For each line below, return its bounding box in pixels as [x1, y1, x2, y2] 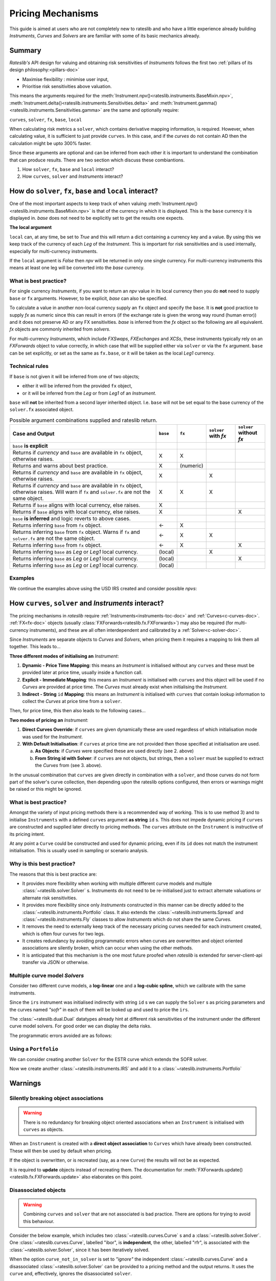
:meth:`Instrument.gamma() [159, 100, 217, 106]
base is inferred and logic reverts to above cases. [12, 515, 131, 522]
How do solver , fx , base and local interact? [9, 187, 158, 196]
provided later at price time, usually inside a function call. [22, 669, 143, 676]
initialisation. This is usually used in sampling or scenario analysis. [9, 848, 149, 854]
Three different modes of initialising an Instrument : [9, 653, 119, 659]
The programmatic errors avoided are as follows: [9, 1032, 112, 1039]
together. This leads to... [9, 644, 61, 650]
